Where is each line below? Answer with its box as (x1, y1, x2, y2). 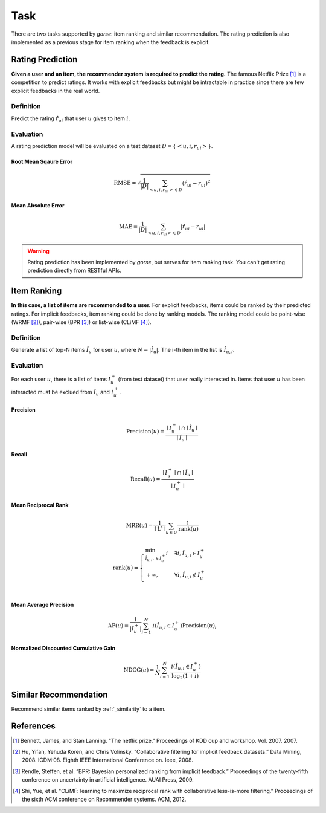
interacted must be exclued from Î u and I (11, 388, 114, 397)
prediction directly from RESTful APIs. (27, 267, 122, 274)
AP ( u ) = (107, 623, 129, 629)
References (11, 721, 56, 731)
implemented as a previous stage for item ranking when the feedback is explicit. (11, 38, 211, 45)
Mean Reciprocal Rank (11, 502, 69, 509)
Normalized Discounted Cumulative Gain (11, 644, 116, 652)
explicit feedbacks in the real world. (11, 87, 100, 94)
